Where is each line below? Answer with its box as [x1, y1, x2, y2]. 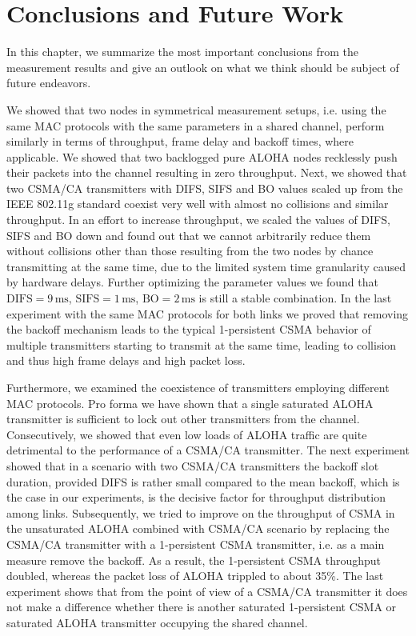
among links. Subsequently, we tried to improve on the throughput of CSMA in [6, 504, 395, 521]
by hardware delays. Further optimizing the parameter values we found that [6, 274, 378, 290]
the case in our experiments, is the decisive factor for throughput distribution [6, 489, 386, 506]
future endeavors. [6, 74, 91, 91]
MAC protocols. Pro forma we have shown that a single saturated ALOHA [6, 394, 374, 411]
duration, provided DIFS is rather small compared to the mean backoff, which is [6, 473, 400, 490]
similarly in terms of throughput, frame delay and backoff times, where [6, 133, 354, 150]
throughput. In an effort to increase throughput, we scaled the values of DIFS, [6, 211, 390, 228]
